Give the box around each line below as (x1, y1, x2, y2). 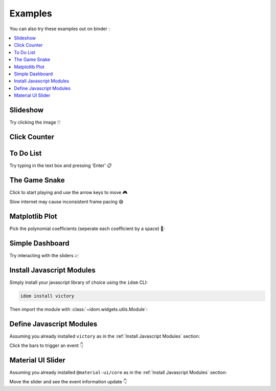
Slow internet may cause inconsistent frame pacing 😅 (9, 199, 124, 205)
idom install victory (20, 293, 75, 299)
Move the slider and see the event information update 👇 (9, 379, 127, 385)
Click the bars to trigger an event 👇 (9, 342, 84, 348)
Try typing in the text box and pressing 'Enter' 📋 (9, 162, 112, 169)
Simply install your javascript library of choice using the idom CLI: (9, 279, 148, 285)
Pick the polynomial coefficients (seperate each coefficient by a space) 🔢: (9, 225, 165, 232)
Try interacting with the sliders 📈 (9, 253, 79, 258)
